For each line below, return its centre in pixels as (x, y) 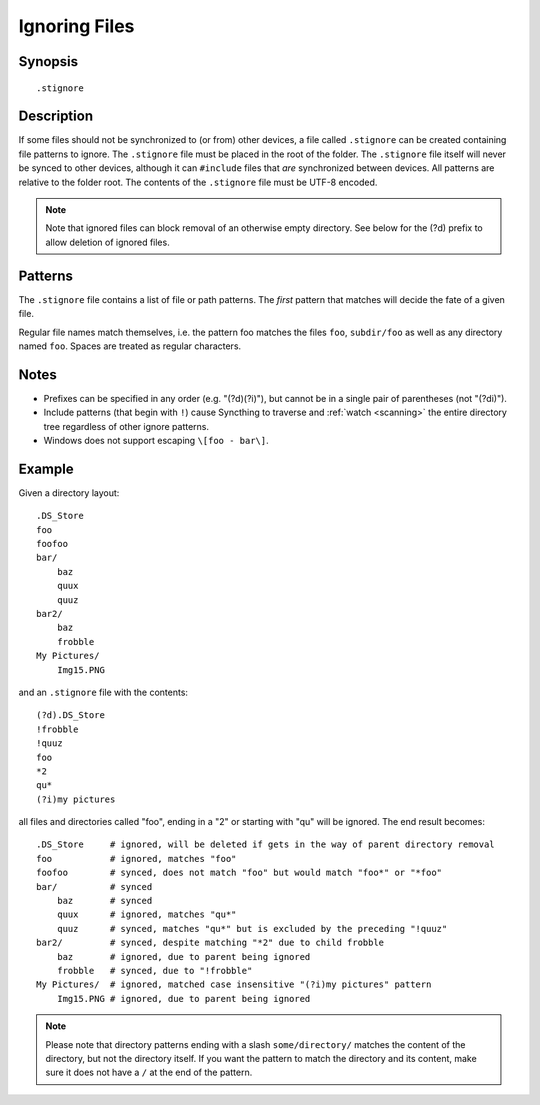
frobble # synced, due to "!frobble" (154, 970)
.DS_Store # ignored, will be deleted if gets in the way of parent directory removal (265, 844)
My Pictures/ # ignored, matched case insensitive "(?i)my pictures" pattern (234, 984)
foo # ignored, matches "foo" (136, 858)
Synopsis (48, 61)
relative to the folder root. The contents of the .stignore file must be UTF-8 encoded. (198, 182)
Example (46, 468)
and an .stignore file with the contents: (103, 692)
